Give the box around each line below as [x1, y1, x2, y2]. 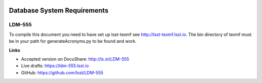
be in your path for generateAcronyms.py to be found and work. [9, 38, 137, 44]
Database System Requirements [9, 6, 109, 15]
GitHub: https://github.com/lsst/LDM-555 [21, 69, 104, 75]
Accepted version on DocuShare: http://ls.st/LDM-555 [21, 56, 130, 62]
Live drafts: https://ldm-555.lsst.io [21, 63, 89, 69]
